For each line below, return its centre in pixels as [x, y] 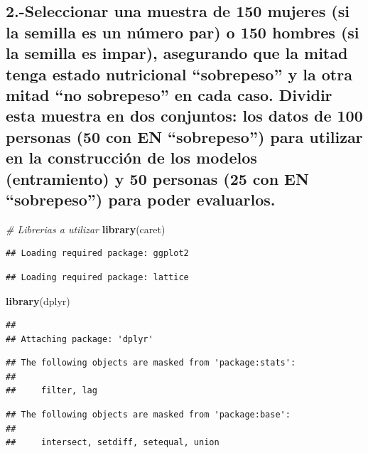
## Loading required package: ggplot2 [97, 254]
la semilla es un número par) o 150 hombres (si [183, 32]
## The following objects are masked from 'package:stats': [151, 363]
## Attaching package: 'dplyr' [80, 339]
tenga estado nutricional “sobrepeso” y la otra [179, 74]
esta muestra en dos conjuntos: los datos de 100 [184, 116]
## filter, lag [52, 391]
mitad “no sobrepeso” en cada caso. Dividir [169, 94]
